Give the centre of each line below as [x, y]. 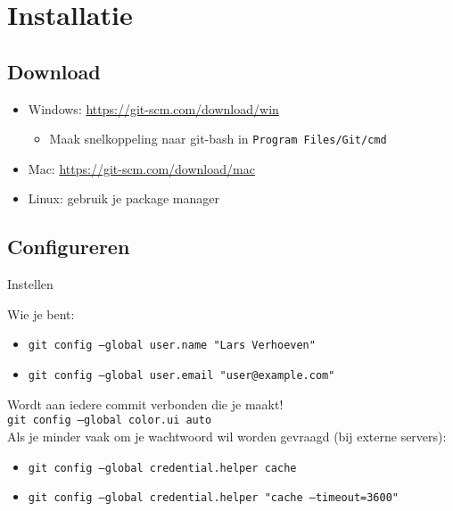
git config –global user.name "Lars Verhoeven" [172, 346]
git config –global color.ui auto [110, 420]
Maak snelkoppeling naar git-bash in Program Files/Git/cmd [218, 139]
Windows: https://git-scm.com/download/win [153, 108]
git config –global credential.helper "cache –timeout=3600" [214, 498]
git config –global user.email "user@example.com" [181, 376]
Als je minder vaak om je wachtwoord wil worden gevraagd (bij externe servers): [227, 436]
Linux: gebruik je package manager [124, 198]
